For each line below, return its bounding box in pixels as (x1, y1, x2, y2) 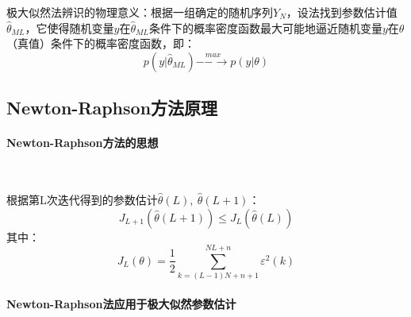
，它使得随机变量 (25, 19, 114, 36)
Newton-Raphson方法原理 (6, 95, 218, 120)
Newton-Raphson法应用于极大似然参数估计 (6, 295, 236, 311)
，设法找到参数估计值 (286, 4, 398, 20)
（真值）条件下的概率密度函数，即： (6, 35, 195, 52)
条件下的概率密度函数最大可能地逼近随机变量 (148, 19, 382, 36)
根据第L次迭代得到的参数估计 (6, 191, 158, 207)
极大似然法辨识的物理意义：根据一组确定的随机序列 (6, 4, 273, 20)
